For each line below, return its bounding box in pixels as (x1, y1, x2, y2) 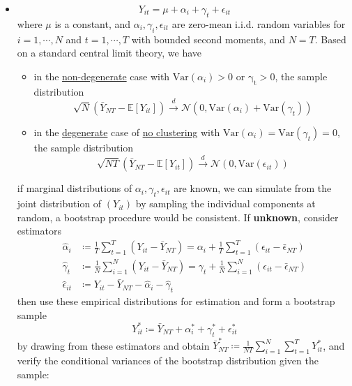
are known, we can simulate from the (174, 181, 332, 195)
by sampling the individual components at (135, 196, 316, 211)
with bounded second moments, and (131, 31, 285, 46)
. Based (314, 31, 346, 46)
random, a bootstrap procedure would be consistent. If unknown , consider (17, 209, 339, 224)
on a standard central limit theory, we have (17, 45, 202, 60)
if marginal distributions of (17, 181, 132, 195)
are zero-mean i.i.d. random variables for (171, 16, 346, 31)
